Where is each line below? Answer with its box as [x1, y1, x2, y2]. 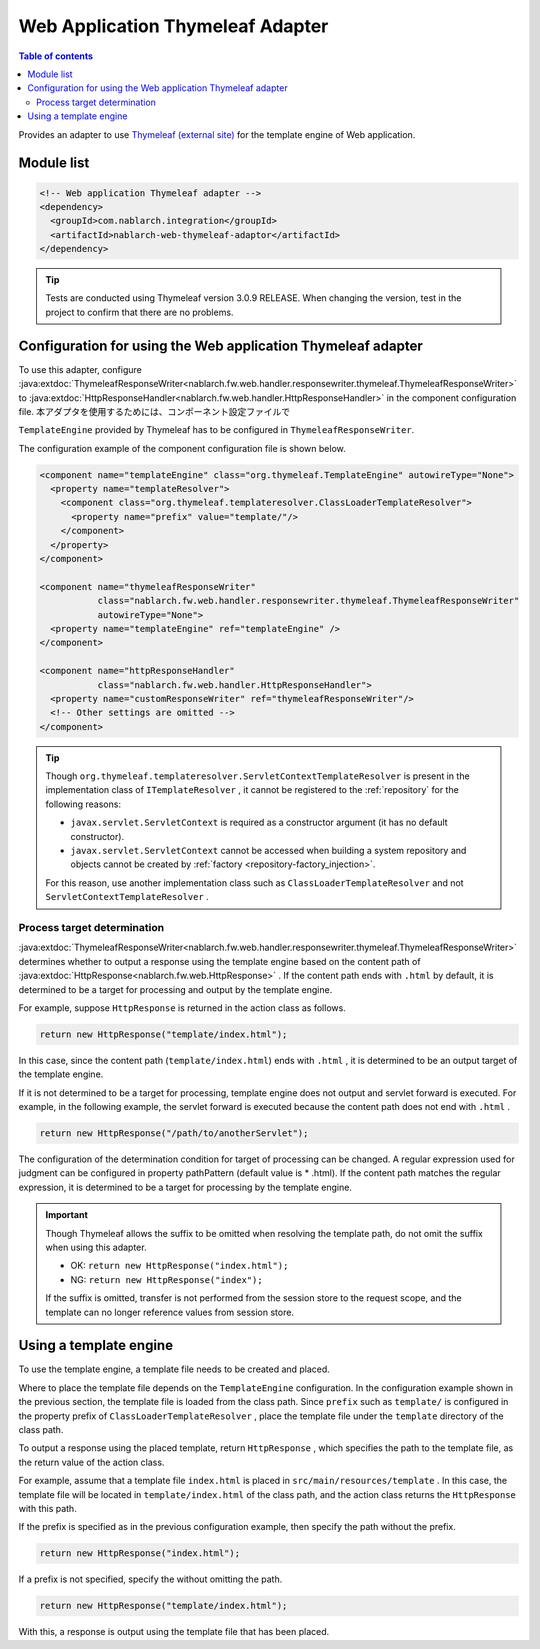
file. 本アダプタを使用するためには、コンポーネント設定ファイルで [18, 405, 291, 417]
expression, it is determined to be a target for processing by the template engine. [18, 1181, 352, 1193]
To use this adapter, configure [18, 363, 142, 375]
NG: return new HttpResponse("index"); [70, 1273, 264, 1285]
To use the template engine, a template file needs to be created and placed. [18, 1363, 330, 1375]
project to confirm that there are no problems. [45, 306, 234, 318]
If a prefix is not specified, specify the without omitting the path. [18, 1573, 283, 1585]
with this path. [18, 1502, 77, 1514]
